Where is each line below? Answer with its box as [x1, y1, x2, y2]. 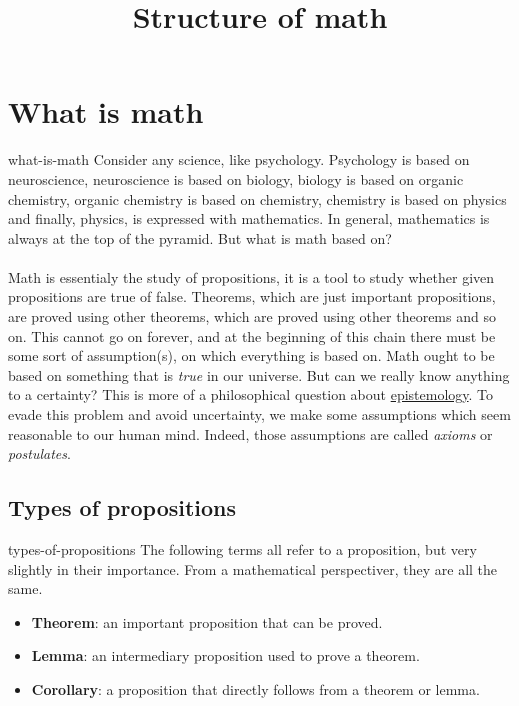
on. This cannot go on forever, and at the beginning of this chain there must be [8, 325, 496, 346]
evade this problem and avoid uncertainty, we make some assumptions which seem [8, 404, 511, 425]
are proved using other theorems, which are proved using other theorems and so [8, 306, 496, 327]
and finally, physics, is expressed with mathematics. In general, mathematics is [8, 208, 490, 229]
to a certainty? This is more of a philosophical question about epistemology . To [8, 384, 494, 405]
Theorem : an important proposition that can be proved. [31, 611, 383, 632]
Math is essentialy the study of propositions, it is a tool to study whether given [8, 266, 495, 287]
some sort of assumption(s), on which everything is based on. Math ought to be [8, 345, 495, 366]
